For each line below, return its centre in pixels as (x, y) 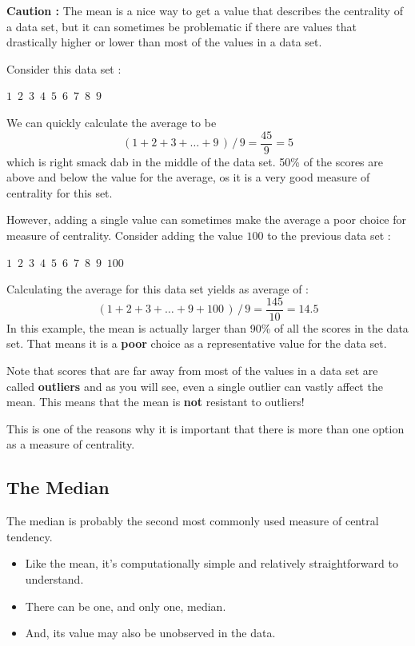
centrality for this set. (60, 192)
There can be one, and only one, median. (126, 606)
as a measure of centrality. (71, 444)
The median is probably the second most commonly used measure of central (193, 521)
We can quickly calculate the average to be (112, 122)
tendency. (30, 536)
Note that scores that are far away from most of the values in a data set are (192, 371)
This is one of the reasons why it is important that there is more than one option (206, 428)
